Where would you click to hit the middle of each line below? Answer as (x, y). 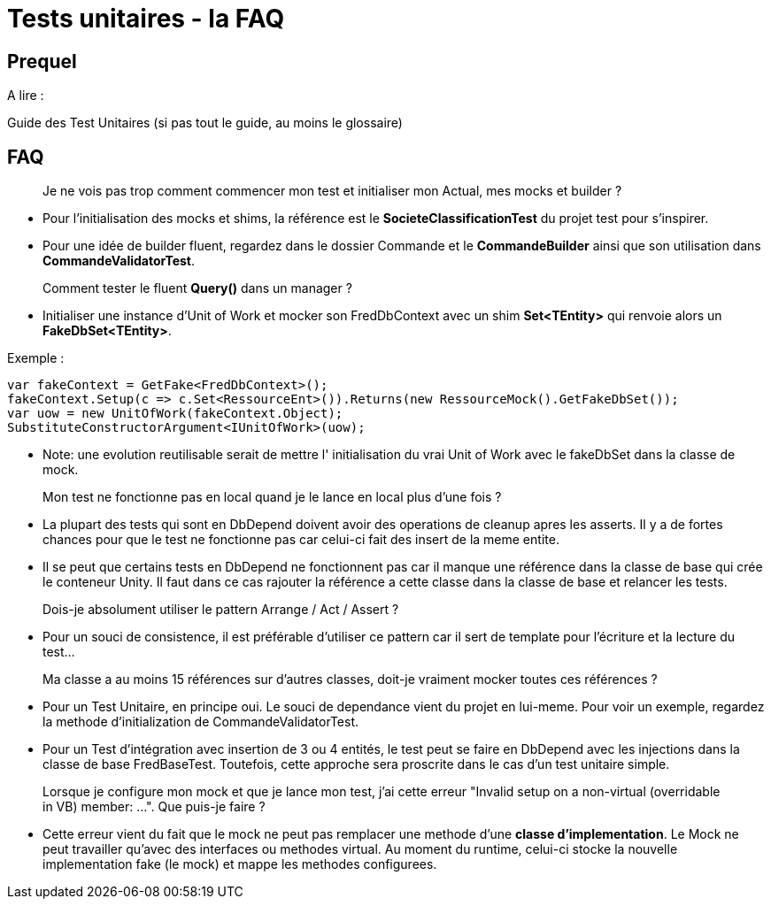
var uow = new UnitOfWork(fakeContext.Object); (175, 414)
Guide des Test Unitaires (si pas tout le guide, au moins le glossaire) (205, 123)
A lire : (26, 96)
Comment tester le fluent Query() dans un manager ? (197, 288)
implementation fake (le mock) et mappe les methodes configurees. (240, 864)
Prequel (42, 61)
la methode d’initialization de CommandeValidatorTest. (201, 722)
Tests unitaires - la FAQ (146, 19)
